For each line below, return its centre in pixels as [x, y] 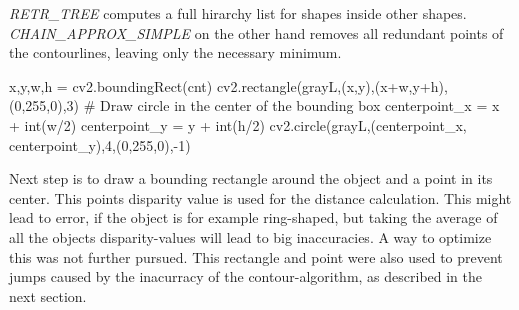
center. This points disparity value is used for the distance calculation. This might [260, 197]
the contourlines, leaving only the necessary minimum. [175, 52]
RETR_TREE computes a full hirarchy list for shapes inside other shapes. [238, 13]
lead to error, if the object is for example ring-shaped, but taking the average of [253, 217]
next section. [48, 295]
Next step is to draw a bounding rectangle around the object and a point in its [251, 178]
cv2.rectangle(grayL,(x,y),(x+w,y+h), [332, 85]
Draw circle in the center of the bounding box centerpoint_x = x [299, 105]
